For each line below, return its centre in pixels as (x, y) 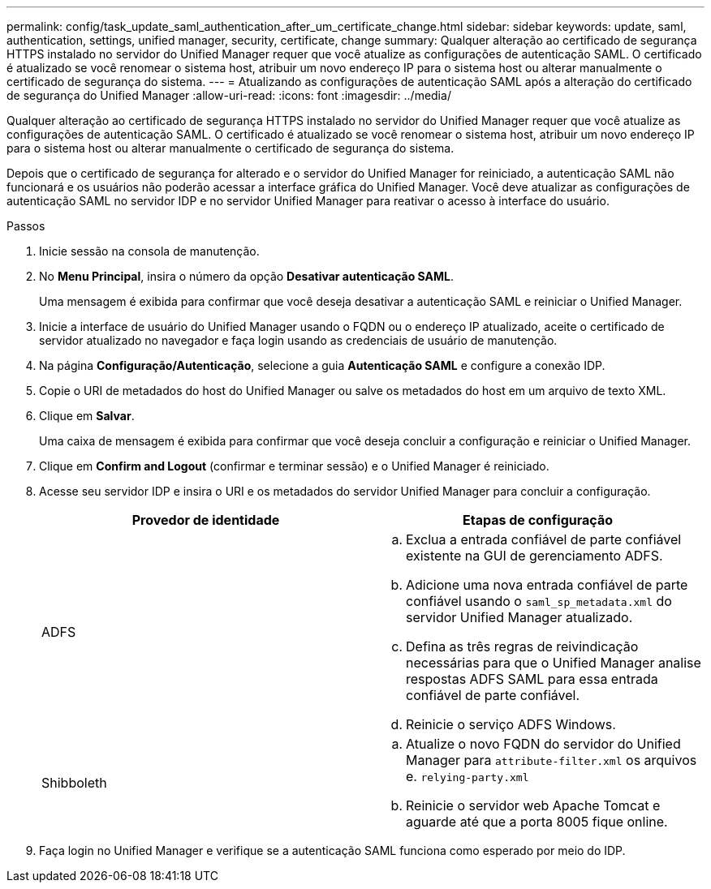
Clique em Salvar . (87, 416)
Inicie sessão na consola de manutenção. (149, 251)
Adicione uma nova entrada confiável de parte (547, 585)
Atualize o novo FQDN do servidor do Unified (543, 744)
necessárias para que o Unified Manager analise (554, 663)
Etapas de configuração (538, 520)
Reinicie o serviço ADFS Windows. (511, 724)
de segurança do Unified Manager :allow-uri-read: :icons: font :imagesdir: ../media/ (229, 95)
